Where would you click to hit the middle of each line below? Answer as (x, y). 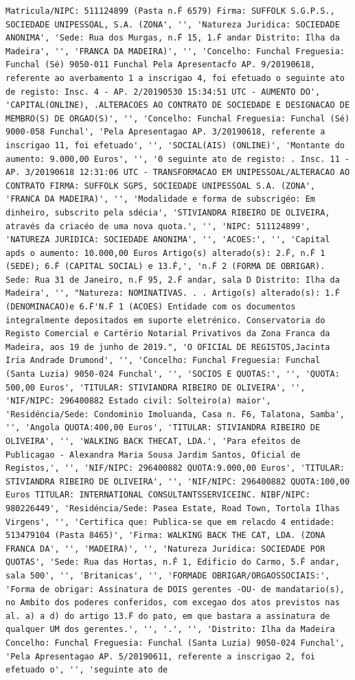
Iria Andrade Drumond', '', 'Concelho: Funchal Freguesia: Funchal (163, 361)
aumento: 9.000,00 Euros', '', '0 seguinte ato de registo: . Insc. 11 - (178, 159)
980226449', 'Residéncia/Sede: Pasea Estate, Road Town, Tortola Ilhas (173, 508)
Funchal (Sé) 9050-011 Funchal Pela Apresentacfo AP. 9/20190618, (161, 65)
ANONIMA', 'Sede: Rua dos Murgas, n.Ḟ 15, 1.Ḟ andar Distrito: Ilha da (173, 38)
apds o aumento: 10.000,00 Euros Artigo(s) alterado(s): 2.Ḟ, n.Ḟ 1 (165, 253)
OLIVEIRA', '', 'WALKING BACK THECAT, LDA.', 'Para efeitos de (153, 441)
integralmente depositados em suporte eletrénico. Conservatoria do (165, 320)
